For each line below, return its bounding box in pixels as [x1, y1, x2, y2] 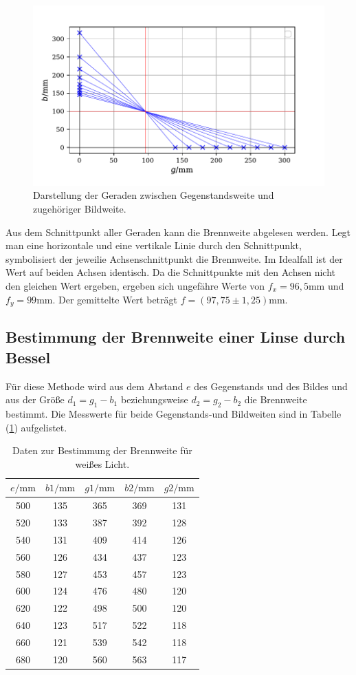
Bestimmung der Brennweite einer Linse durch [5, 326, 346, 347]
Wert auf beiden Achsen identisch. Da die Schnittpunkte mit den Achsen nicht [5, 265, 335, 279]
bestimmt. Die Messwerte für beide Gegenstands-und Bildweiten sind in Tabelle [5, 407, 342, 420]
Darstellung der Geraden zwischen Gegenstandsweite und [33, 188, 274, 202]
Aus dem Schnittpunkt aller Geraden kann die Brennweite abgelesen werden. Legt [5, 224, 351, 239]
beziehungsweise [120, 392, 188, 407]
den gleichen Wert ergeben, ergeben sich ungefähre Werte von [5, 278, 265, 292]
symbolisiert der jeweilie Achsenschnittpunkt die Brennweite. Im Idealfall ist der [5, 251, 343, 266]
